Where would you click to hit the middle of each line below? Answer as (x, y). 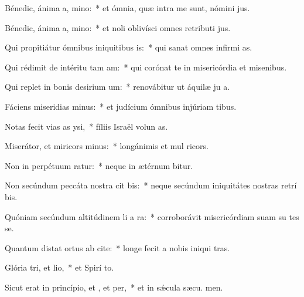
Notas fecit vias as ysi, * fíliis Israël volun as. (86, 126)
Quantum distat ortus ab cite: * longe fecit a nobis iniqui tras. (117, 247)
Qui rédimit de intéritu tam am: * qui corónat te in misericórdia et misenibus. (146, 67)
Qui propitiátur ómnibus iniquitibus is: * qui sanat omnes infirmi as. (129, 47)
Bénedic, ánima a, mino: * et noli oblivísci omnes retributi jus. (118, 27)
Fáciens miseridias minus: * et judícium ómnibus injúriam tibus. (121, 106)
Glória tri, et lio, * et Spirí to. (59, 267)
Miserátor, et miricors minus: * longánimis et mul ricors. (107, 146)
